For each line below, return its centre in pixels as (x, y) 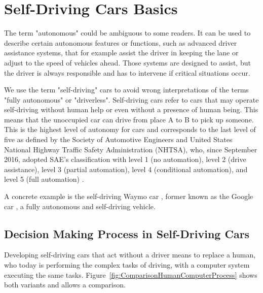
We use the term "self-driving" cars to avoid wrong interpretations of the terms (126, 90)
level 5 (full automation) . (44, 179)
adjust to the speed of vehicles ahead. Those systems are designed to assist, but (127, 62)
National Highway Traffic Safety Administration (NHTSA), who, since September (131, 149)
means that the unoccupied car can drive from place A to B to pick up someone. (129, 119)
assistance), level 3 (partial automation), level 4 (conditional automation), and (126, 169)
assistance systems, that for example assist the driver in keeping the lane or (121, 53)
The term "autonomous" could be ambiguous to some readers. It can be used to (127, 33)
